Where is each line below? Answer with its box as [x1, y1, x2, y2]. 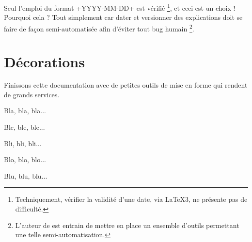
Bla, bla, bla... [4, 106, 46, 116]
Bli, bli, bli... [4, 138, 42, 148]
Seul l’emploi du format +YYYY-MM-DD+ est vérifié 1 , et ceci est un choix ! [4, 1, 236, 13]
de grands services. [4, 89, 60, 99]
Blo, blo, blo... [4, 154, 46, 165]
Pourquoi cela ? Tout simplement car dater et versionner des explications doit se [4, 12, 243, 22]
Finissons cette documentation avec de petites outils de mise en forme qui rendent [4, 80, 248, 90]
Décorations [4, 52, 85, 72]
